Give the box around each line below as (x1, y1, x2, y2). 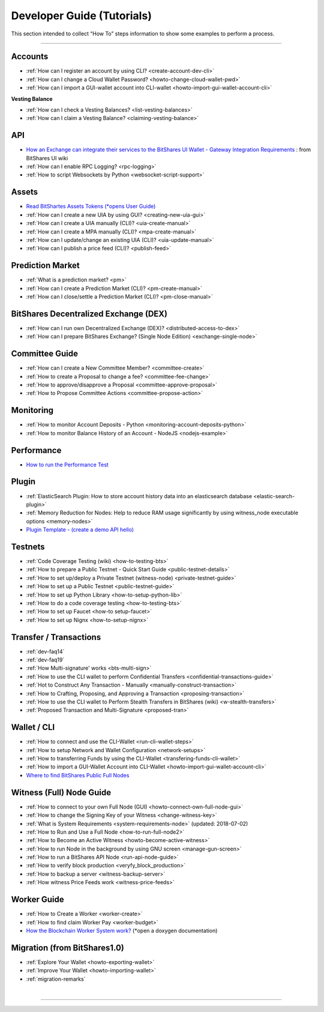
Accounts (11, 52, 49, 62)
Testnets (11, 541, 45, 552)
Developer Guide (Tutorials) (11, 9, 152, 22)
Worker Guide (11, 894, 64, 905)
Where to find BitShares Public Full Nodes (26, 771, 130, 779)
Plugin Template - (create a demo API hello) (26, 526, 134, 534)
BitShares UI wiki (26, 154, 68, 161)
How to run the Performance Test (26, 461, 109, 468)
